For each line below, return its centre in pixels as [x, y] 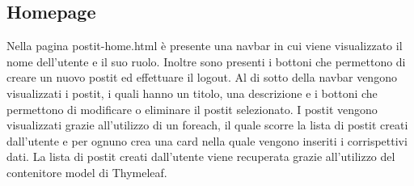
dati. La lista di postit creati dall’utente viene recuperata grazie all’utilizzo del [201, 156]
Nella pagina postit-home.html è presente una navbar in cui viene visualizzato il [205, 46]
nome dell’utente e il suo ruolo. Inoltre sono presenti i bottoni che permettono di [206, 61]
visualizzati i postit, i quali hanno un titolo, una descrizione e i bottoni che [192, 93]
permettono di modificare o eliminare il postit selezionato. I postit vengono [192, 109]
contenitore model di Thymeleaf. [87, 172]
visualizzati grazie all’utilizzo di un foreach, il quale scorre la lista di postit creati [207, 125]
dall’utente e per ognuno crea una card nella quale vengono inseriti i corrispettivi [207, 140]
